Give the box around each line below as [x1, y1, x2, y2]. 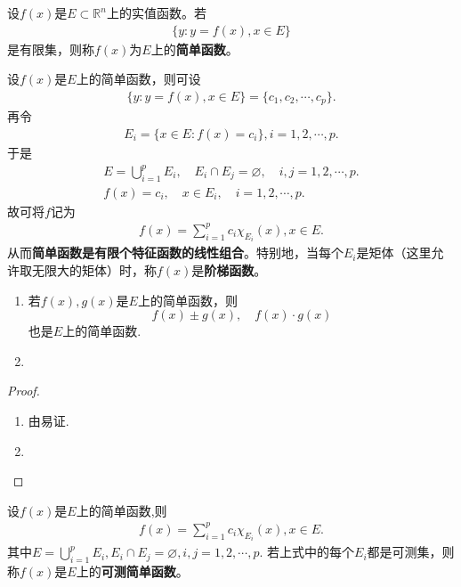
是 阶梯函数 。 [191, 261, 267, 280]
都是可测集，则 [367, 542, 455, 561]
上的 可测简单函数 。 [76, 562, 189, 581]
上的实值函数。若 [106, 4, 206, 21]
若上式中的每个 [267, 542, 355, 561]
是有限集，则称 [7, 39, 94, 58]
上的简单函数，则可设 [76, 69, 201, 88]
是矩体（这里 [356, 243, 432, 262]
